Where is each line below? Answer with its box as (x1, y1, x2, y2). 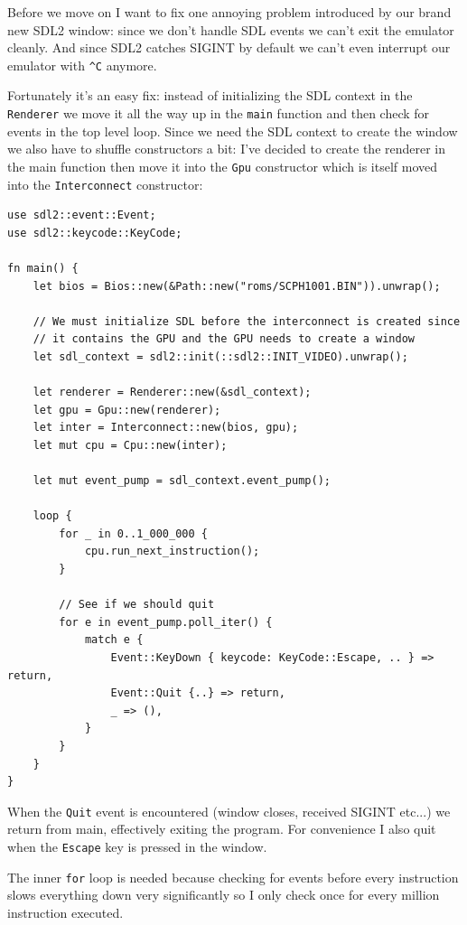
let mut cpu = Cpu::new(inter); (33, 438, 228, 452)
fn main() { (7, 261, 79, 275)
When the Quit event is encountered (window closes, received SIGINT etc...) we (7, 801, 451, 820)
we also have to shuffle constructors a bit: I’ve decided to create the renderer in (7, 139, 446, 158)
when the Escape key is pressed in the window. (7, 837, 267, 856)
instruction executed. (7, 902, 124, 921)
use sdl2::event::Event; (7, 209, 156, 222)
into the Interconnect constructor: (7, 174, 203, 193)
